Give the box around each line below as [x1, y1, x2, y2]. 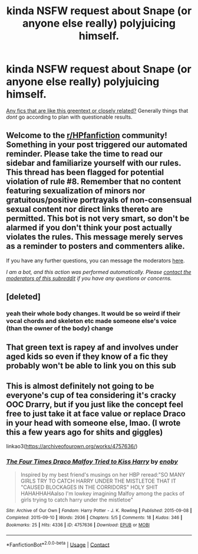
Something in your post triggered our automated [6, 140, 187, 150]
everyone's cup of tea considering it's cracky [6, 390, 177, 400]
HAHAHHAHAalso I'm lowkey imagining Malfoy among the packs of [20, 490, 184, 497]
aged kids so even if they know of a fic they [6, 351, 169, 361]
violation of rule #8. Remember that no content [6, 177, 181, 187]
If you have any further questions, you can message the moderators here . [6, 257, 185, 264]
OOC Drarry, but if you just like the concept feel [6, 399, 184, 409]
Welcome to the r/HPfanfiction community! [6, 131, 168, 141]
